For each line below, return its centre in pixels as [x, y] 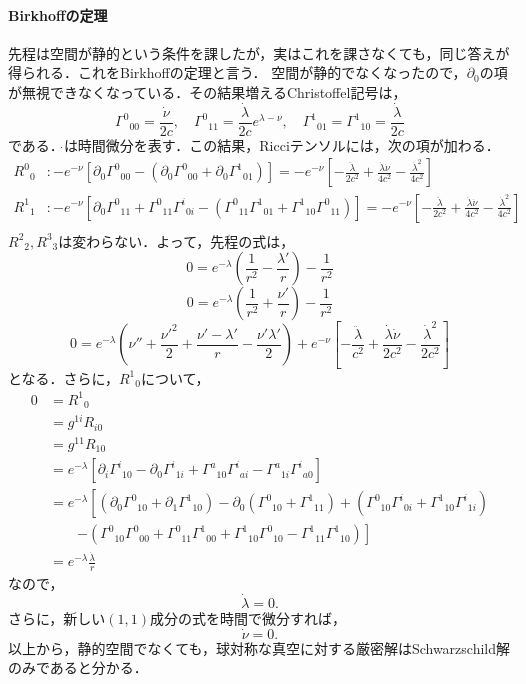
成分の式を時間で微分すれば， [248, 618]
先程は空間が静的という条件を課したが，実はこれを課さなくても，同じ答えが [259, 52]
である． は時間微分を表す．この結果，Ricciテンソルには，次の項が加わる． [254, 144]
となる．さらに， [63, 377]
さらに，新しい [57, 618]
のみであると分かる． [78, 667]
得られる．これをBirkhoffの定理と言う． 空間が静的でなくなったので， [237, 72]
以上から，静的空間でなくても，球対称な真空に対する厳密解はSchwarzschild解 [259, 647]
